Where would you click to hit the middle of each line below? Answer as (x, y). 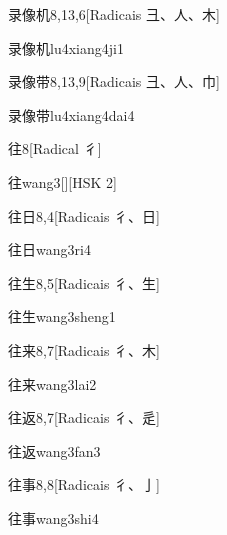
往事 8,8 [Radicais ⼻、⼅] (84, 484)
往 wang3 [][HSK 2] (62, 181)
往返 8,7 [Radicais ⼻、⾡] (84, 417)
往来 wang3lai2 (52, 383)
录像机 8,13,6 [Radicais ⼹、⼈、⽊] (114, 14)
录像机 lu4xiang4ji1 (66, 47)
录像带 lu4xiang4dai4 (71, 114)
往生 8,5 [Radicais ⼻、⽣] (84, 282)
